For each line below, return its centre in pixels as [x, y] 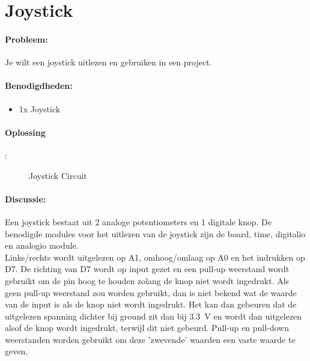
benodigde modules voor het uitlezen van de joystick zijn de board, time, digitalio [155, 233]
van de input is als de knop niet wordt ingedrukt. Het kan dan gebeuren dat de [151, 304]
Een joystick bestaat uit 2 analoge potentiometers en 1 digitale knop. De [138, 221]
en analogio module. [42, 245]
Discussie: [26, 199]
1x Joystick [40, 108]
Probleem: [26, 39]
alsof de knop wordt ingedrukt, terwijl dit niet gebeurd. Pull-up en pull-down [147, 328]
